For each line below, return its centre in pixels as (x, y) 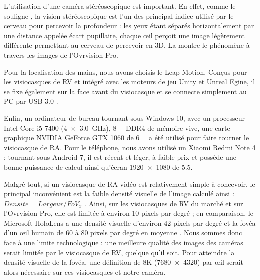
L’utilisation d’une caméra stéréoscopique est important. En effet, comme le (120, 6)
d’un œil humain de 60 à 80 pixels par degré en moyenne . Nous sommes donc (123, 232)
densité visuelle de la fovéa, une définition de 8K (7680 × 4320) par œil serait (124, 262)
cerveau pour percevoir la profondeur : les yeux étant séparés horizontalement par (129, 26)
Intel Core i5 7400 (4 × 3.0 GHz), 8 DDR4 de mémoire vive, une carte (117, 128)
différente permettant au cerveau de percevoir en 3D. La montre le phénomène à (127, 45)
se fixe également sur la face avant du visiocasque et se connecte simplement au (125, 91)
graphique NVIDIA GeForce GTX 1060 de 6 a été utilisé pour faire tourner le (127, 138)
